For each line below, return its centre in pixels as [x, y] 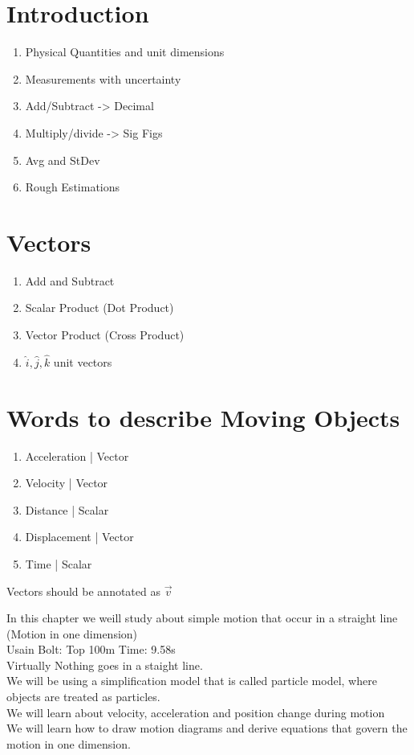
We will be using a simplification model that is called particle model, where [192, 681]
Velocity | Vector [67, 483]
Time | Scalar [59, 563]
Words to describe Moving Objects [203, 417]
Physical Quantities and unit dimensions [125, 52]
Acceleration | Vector [77, 455]
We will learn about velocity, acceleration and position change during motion [196, 712]
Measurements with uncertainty [103, 78]
